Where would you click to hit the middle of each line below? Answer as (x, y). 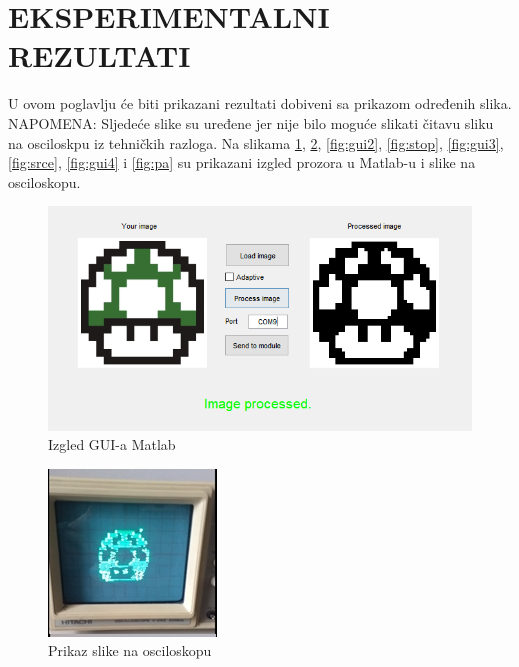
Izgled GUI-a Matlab (112, 444)
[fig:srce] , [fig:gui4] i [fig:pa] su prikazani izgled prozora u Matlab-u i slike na (242, 162)
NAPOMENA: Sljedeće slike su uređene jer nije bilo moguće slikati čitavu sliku (251, 122)
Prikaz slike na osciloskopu (130, 650)
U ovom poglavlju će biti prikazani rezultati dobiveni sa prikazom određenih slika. (260, 103)
